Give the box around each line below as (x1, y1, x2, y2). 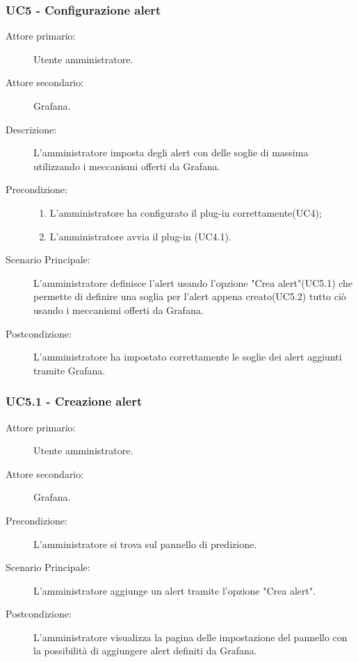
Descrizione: (6, 122, 57, 136)
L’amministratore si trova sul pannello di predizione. (33, 536, 257, 551)
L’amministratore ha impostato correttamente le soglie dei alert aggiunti (33, 349, 342, 364)
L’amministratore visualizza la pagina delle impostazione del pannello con (33, 629, 348, 644)
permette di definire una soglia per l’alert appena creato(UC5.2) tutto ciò (33, 289, 346, 304)
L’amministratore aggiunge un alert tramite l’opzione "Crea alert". (33, 583, 316, 597)
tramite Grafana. (33, 363, 106, 377)
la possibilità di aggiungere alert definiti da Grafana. (33, 643, 257, 658)
